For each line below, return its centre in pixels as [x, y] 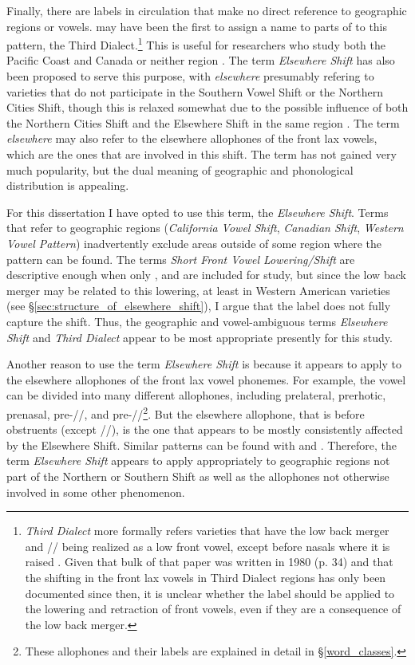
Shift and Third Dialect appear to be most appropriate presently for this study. [200, 337]
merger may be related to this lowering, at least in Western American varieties [198, 290]
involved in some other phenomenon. [96, 492]
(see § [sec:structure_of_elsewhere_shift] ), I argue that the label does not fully [199, 306]
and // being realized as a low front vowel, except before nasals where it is [207, 546]
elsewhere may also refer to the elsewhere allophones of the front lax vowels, [192, 138]
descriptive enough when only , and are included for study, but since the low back [206, 275]
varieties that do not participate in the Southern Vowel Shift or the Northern [195, 91]
